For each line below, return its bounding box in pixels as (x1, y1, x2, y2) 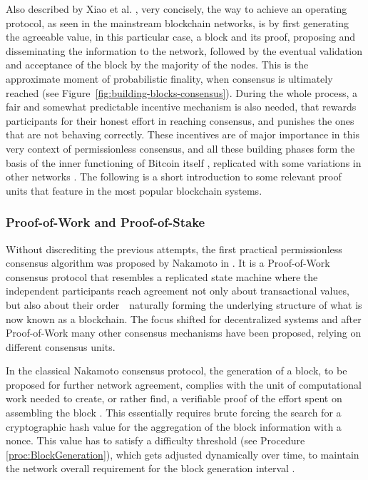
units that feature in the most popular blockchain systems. (6, 183, 262, 198)
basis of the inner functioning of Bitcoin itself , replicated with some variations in (6, 155, 362, 170)
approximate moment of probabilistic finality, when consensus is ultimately (6, 71, 333, 86)
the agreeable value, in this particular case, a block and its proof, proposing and (6, 29, 356, 44)
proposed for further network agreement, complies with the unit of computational (6, 377, 362, 392)
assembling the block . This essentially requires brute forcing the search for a (6, 405, 342, 420)
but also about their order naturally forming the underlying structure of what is (6, 297, 362, 312)
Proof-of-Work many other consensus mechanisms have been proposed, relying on (6, 325, 362, 340)
